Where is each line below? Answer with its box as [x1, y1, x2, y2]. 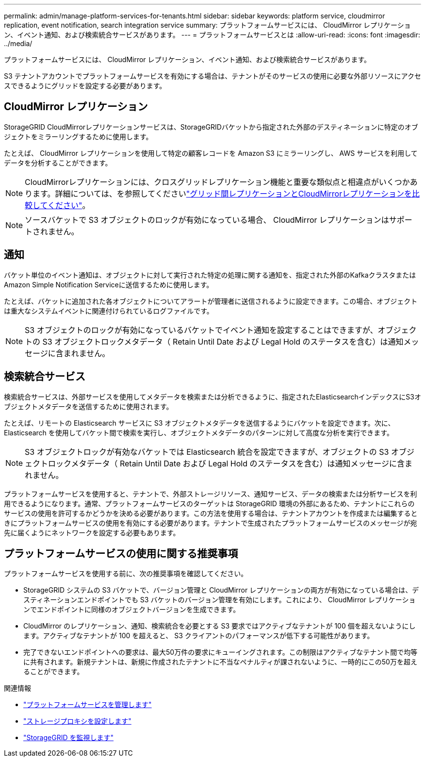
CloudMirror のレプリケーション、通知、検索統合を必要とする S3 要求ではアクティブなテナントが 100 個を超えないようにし [23, 622, 416, 630]
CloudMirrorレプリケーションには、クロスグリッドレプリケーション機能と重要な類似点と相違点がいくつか [25, 177, 410, 187]
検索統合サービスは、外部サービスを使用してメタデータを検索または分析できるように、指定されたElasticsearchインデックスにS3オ [4, 392, 421, 401]
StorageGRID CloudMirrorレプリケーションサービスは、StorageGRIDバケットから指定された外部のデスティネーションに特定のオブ [4, 122, 418, 131]
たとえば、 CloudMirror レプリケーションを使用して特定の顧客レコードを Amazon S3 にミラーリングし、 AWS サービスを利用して [4, 149, 418, 157]
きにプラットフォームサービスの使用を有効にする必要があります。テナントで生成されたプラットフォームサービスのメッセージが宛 [4, 518, 417, 527]
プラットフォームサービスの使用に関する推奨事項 [4, 547, 238, 560]
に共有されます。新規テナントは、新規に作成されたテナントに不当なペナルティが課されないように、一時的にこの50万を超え [23, 658, 417, 666]
